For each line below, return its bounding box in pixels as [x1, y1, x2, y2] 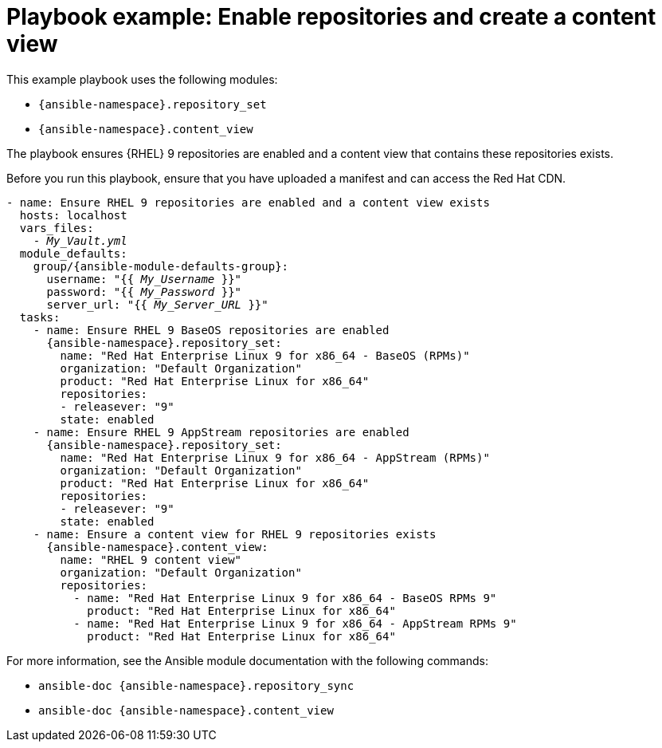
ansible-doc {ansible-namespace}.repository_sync [38, 679, 355, 692]
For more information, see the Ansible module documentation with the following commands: [6, 653, 488, 667]
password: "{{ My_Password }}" [46, 285, 242, 298]
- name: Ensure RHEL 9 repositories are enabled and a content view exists [6, 195, 490, 209]
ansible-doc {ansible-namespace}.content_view [38, 703, 334, 717]
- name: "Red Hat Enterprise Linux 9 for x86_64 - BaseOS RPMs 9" [73, 591, 497, 604]
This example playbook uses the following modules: [6, 72, 278, 86]
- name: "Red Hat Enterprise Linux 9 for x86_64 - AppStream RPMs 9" [73, 616, 517, 630]
